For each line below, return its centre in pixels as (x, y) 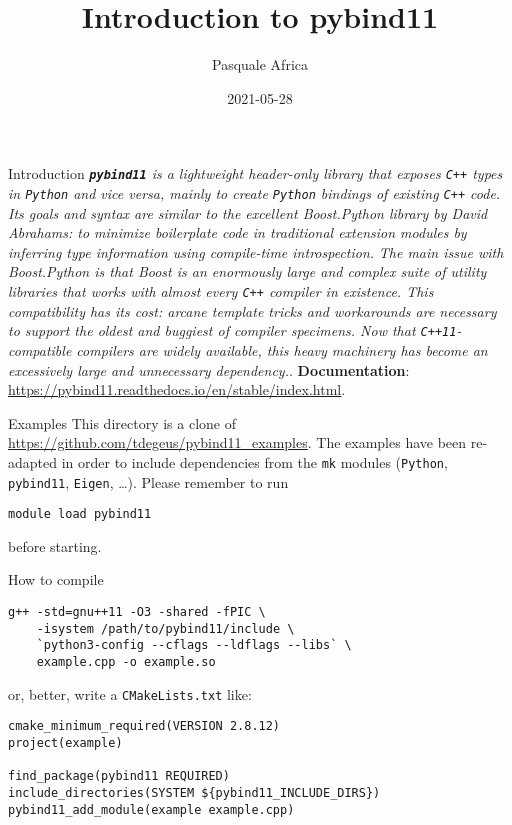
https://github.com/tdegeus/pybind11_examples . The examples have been (237, 442)
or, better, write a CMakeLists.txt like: (130, 693)
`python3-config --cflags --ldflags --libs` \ (194, 645)
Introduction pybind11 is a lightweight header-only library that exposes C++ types (255, 173)
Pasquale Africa (260, 64)
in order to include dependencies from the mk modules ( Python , (254, 461)
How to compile (56, 579)
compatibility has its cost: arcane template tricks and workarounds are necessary (252, 310)
